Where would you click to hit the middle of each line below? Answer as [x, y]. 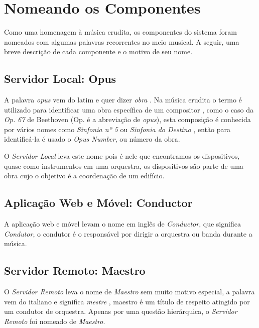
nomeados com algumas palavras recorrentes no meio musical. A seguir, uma [122, 41]
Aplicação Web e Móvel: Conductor [98, 203]
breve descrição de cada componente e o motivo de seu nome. [98, 51]
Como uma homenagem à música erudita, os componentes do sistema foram [120, 32]
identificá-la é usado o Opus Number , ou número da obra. [92, 139]
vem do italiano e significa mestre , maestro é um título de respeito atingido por [127, 301]
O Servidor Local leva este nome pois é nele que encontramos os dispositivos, [122, 156]
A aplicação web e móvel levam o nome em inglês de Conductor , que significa [122, 224]
